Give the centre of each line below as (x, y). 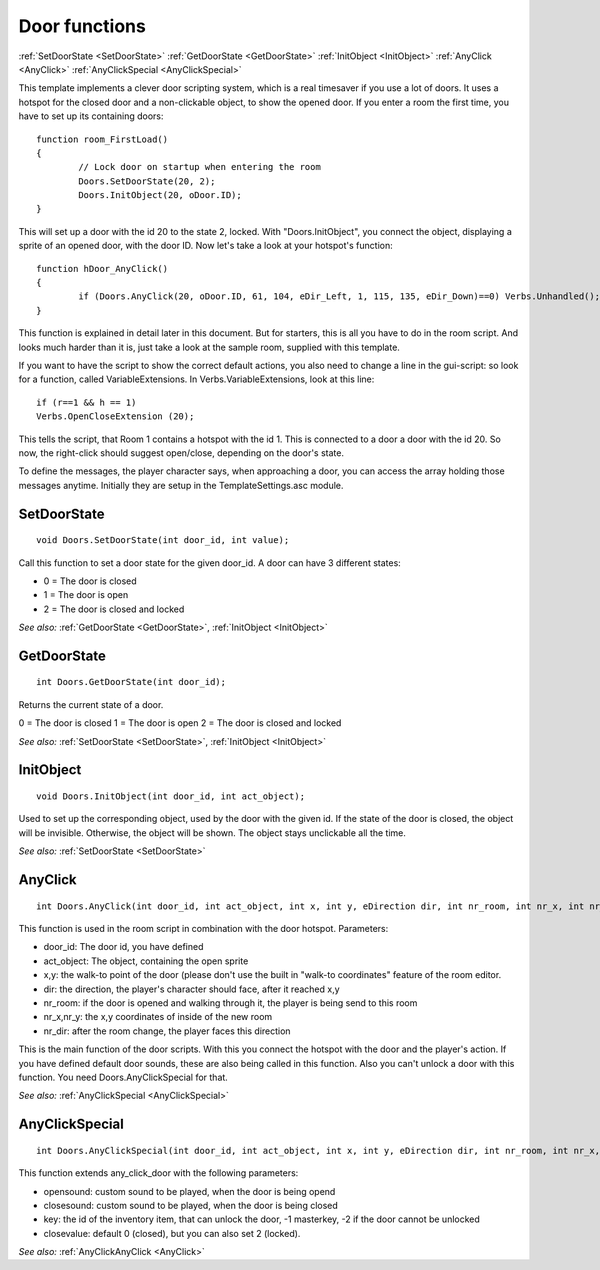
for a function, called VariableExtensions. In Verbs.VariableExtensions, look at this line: (196, 379)
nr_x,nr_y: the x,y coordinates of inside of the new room (158, 1017)
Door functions (82, 26)
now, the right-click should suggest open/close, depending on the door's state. (181, 452)
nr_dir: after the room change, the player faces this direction (167, 1031)
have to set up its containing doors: (91, 116)
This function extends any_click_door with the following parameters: (158, 1173)
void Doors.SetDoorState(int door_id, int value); (163, 540)
